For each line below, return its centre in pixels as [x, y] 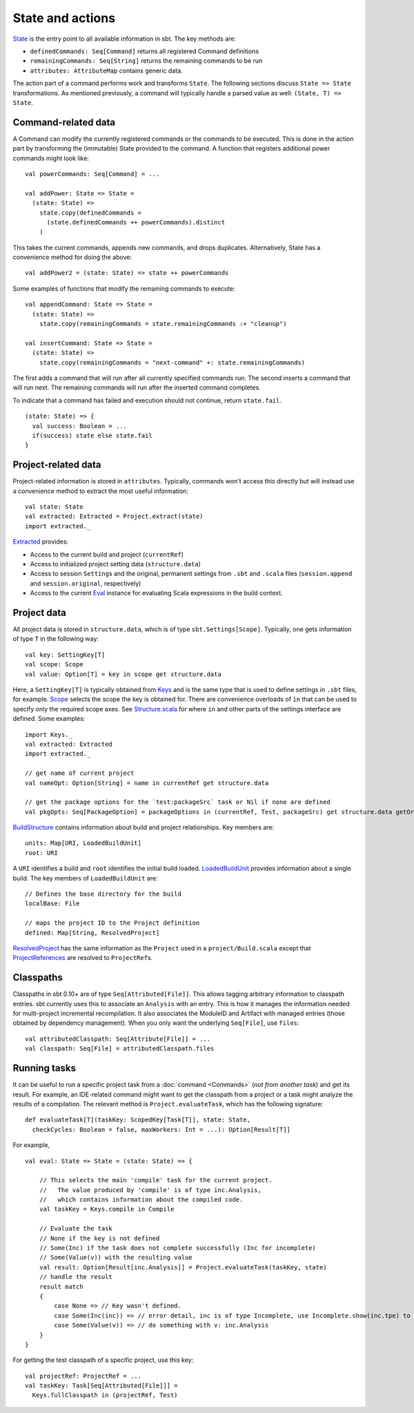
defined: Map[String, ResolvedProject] [92, 933]
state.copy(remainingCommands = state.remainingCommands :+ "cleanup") [163, 324]
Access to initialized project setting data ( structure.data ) [116, 564]
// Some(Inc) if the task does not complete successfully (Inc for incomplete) [178, 1248]
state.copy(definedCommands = [90, 213]
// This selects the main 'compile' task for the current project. [156, 1180]
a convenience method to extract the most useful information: [101, 491]
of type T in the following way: [56, 639]
